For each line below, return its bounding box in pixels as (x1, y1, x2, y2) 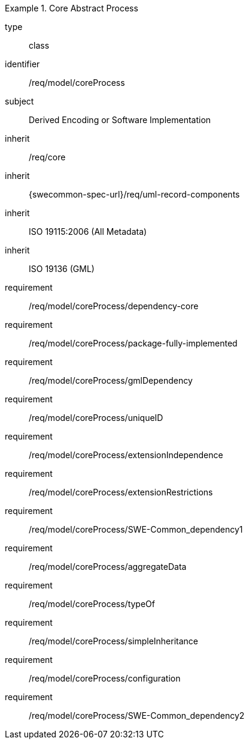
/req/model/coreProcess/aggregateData (29, 561, 187, 572)
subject (5, 96, 34, 106)
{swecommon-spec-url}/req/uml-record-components (29, 189, 240, 199)
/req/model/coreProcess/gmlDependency (29, 375, 193, 386)
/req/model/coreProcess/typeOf (29, 599, 155, 609)
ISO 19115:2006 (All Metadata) (29, 226, 147, 237)
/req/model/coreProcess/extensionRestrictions (29, 487, 213, 497)
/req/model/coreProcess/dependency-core (29, 301, 199, 311)
